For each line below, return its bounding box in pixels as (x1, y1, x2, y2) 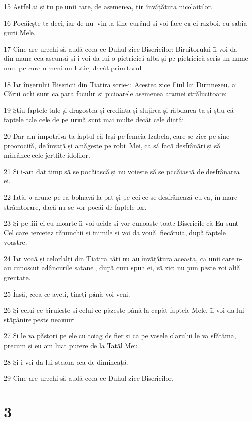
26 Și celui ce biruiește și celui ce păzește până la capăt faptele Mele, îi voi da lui (4, 305, 244, 315)
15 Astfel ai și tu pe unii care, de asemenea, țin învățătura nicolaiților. (4, 1, 213, 11)
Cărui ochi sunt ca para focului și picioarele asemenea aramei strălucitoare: (4, 88, 227, 99)
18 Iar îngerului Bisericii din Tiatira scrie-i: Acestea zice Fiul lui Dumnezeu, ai (4, 79, 237, 89)
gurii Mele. (4, 27, 36, 37)
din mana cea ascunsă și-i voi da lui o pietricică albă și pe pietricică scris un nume (4, 53, 248, 63)
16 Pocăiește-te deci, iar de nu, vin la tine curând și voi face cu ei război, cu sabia (4, 18, 247, 28)
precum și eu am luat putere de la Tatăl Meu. (4, 340, 140, 351)
